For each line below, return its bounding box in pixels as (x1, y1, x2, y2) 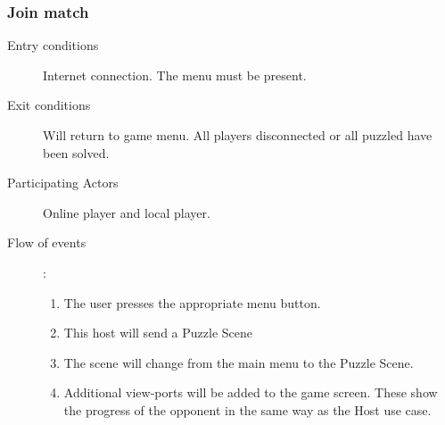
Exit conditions (7, 96, 91, 114)
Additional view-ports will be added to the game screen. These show (63, 383, 438, 402)
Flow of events (7, 233, 87, 252)
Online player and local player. (43, 203, 210, 221)
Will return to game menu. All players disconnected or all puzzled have (43, 126, 433, 144)
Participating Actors (7, 173, 119, 192)
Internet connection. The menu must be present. (43, 65, 307, 84)
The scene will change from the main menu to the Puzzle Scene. (63, 353, 414, 371)
